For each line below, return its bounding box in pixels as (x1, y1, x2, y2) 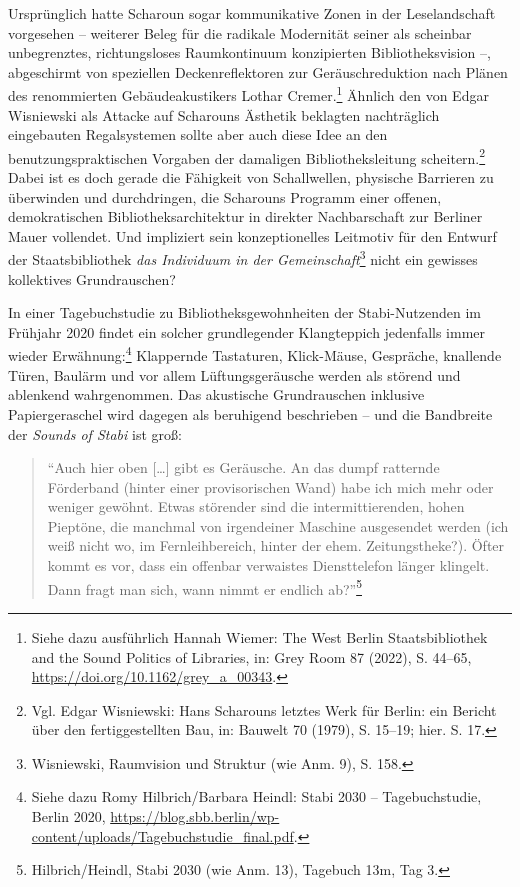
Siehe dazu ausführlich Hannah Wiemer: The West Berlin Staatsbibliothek (31, 626, 488, 647)
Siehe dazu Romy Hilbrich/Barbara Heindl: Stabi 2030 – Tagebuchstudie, (31, 786, 482, 807)
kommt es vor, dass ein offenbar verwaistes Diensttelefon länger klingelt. (47, 555, 490, 576)
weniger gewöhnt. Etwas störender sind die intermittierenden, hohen (47, 496, 465, 517)
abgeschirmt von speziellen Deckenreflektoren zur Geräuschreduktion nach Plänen (8, 61, 508, 82)
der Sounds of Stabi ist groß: (8, 423, 182, 444)
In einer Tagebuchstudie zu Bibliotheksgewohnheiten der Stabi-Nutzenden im (8, 302, 481, 323)
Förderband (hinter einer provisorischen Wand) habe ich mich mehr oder (47, 476, 494, 497)
